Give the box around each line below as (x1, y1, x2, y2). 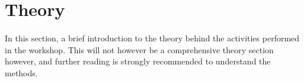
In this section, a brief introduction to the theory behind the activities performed (5, 31, 300, 44)
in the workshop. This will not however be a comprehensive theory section (5, 43, 274, 56)
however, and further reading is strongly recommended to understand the (5, 55, 271, 67)
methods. (5, 66, 38, 79)
